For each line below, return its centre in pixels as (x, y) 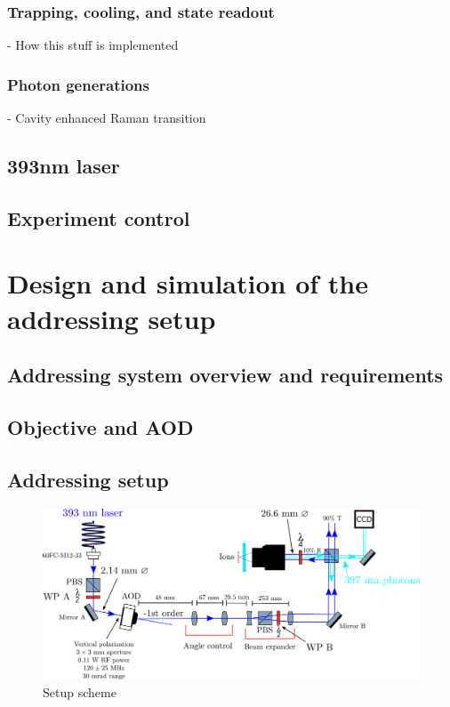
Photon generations (78, 84)
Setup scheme (80, 691)
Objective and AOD (100, 426)
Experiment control (99, 217)
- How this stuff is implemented (93, 45)
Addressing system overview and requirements (225, 375)
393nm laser (64, 166)
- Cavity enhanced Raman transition (107, 118)
